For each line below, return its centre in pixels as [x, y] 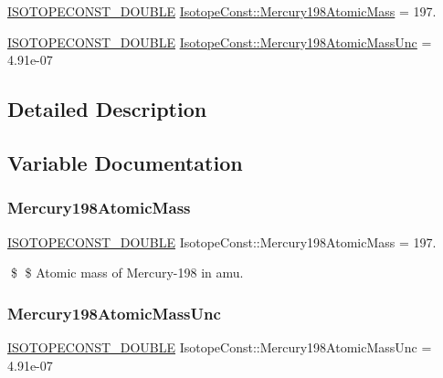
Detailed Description [107, 109]
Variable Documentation [125, 162]
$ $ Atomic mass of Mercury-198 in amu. [127, 273]
